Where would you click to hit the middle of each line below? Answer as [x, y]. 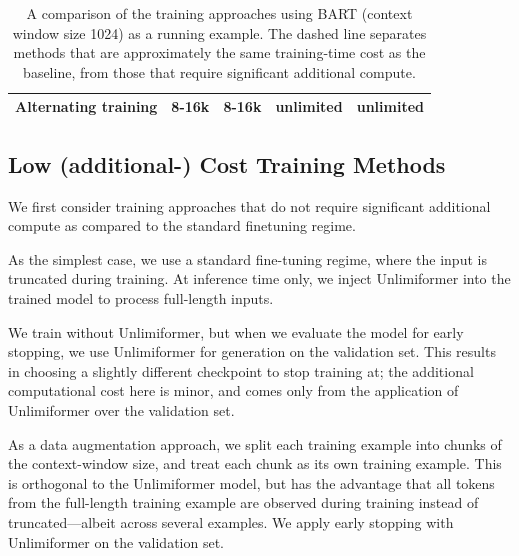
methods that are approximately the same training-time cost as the [219, 52]
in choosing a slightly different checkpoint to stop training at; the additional [241, 370]
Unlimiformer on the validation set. [116, 541]
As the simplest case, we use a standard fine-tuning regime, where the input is [247, 258]
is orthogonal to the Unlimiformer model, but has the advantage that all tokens [251, 482]
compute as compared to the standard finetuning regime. [182, 225]
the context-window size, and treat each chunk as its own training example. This [255, 463]
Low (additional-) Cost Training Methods [227, 163]
